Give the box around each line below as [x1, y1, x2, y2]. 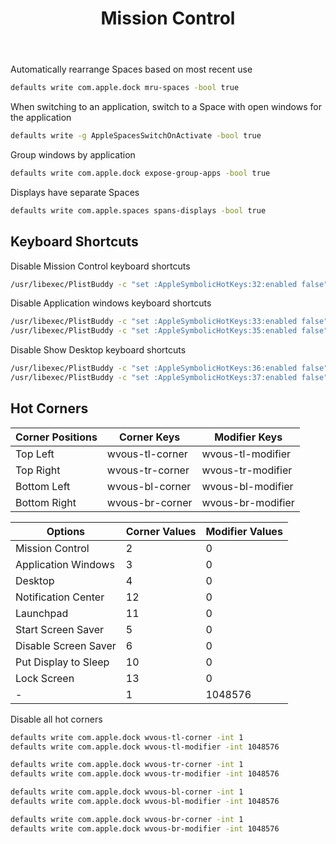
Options [46, 524, 86, 538]
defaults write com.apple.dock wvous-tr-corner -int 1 [10, 760, 244, 770]
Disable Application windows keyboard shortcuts [10, 297, 212, 309]
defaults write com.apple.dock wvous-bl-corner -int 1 [10, 787, 244, 797]
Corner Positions [15, 430, 98, 444]
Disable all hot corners [10, 713, 103, 725]
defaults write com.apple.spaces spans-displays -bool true [10, 205, 267, 216]
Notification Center [15, 590, 105, 604]
